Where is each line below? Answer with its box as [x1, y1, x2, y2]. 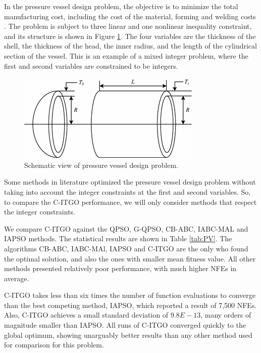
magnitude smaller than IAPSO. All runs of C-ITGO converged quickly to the [4, 320, 246, 330]
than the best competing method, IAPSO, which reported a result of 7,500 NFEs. [4, 299, 257, 310]
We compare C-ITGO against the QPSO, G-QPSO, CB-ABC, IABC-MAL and [4, 223, 248, 234]
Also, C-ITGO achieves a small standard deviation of [4, 310, 169, 320]
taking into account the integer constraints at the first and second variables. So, [4, 186, 251, 197]
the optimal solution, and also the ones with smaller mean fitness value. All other [4, 253, 256, 263]
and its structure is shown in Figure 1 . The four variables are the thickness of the [4, 30, 256, 41]
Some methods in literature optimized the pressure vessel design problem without [4, 176, 256, 187]
